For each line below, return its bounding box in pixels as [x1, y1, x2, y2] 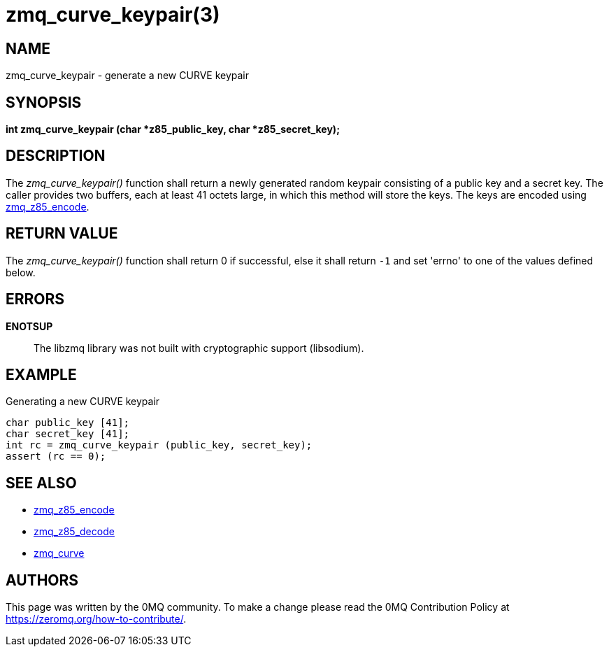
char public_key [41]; [6, 417, 130, 429]
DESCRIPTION [6, 147, 106, 165]
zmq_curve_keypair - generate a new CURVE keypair [6, 69, 250, 82]
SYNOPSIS [6, 93, 82, 111]
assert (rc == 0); [6, 451, 106, 462]
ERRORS [6, 290, 65, 309]
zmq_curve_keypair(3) [6, 3, 220, 27]
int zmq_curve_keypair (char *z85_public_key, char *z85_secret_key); [6, 123, 340, 136]
